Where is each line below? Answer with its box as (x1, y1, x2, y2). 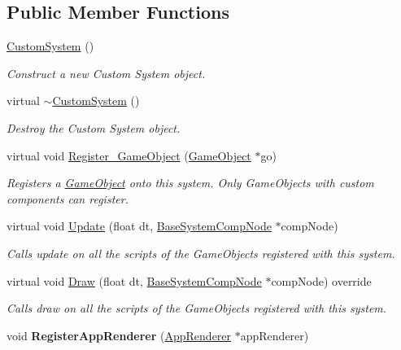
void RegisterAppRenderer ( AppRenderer (7, 326, 232, 343)
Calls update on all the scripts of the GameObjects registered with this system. (7, 244, 395, 261)
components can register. (7, 190, 129, 207)
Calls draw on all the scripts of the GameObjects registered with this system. (7, 300, 387, 317)
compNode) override (271, 272, 372, 289)
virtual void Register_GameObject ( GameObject (7, 147, 251, 164)
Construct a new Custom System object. (7, 64, 206, 81)
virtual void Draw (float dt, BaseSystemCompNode (7, 272, 262, 289)
